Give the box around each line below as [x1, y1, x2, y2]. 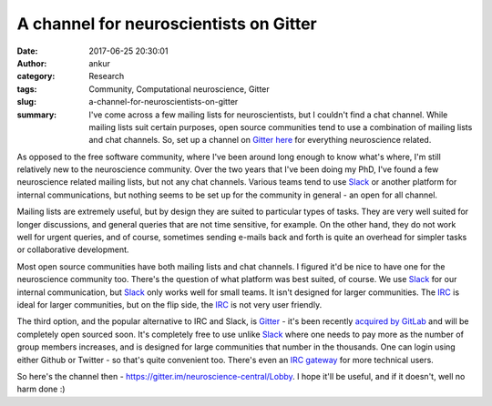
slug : [16, 96, 36, 107]
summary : [16, 109, 57, 120]
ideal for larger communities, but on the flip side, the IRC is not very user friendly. [16, 299, 323, 310]
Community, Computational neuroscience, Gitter [88, 83, 271, 95]
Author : [16, 57, 47, 68]
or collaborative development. [16, 244, 129, 255]
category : [16, 71, 56, 82]
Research [88, 71, 125, 82]
